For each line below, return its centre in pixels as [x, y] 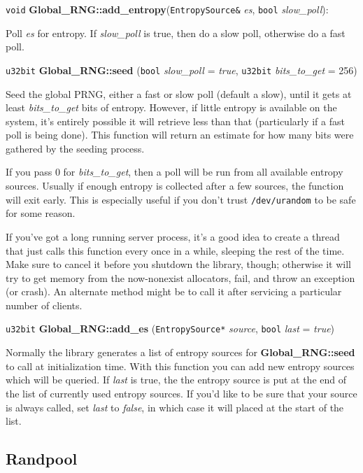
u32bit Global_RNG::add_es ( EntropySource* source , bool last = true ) [170, 329]
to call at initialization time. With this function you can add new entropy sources [180, 366]
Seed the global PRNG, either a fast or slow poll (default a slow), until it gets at [179, 93]
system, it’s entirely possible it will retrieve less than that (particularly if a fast [175, 121]
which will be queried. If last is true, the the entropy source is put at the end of [176, 380]
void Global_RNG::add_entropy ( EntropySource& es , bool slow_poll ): [167, 9]
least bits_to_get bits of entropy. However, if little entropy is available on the [171, 107]
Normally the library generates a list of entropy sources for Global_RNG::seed [180, 352]
